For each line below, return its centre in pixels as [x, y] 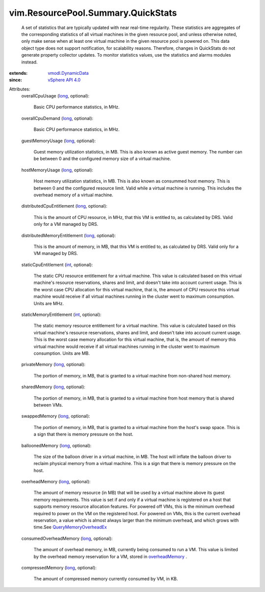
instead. [29, 62]
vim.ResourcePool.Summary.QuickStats [93, 13]
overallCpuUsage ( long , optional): [55, 96]
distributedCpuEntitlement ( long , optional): [64, 206]
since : [15, 80]
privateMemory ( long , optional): [53, 365]
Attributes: [20, 89]
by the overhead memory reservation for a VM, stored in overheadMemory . [110, 557]
